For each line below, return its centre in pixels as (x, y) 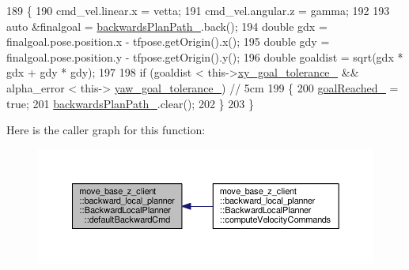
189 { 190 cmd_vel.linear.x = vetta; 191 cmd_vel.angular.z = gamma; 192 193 (198, 10)
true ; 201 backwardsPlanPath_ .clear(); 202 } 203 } (130, 103)
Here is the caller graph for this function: (106, 130)
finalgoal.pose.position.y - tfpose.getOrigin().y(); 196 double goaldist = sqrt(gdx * (205, 56)
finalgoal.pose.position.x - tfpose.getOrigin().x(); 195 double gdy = (168, 41)
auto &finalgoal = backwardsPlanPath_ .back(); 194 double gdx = (167, 26)
